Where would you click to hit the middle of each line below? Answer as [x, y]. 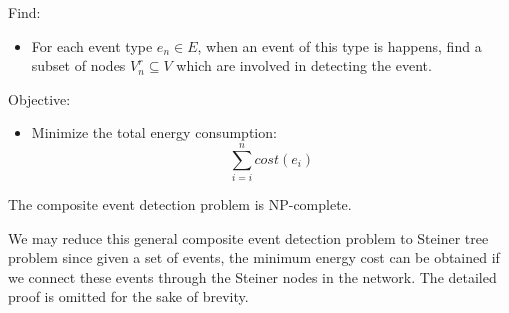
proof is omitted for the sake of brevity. [128, 296]
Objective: [39, 98]
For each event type [92, 45]
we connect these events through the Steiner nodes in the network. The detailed [252, 276]
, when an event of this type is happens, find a [339, 45]
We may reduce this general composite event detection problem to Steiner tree [248, 237]
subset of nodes [78, 65]
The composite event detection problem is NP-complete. [180, 204]
